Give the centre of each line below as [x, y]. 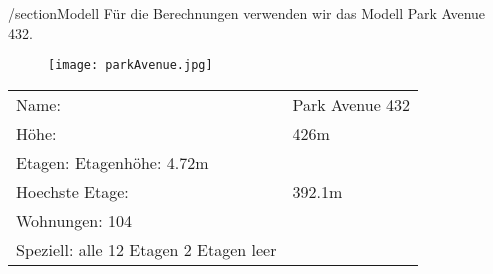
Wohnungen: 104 [74, 220]
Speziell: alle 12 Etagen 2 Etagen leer [146, 249]
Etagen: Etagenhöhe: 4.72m [112, 162]
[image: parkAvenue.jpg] [130, 65]
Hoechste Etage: [72, 191]
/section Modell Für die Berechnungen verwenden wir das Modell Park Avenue [247, 13]
